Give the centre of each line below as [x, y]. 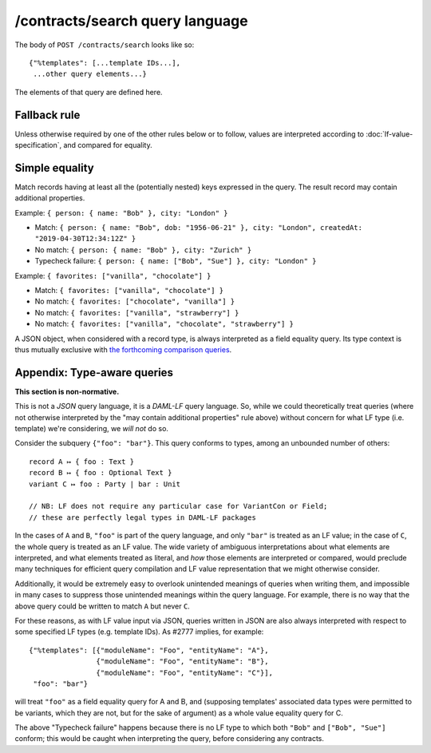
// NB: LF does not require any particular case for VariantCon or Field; [178, 506]
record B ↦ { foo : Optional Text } [101, 473]
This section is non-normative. [67, 391]
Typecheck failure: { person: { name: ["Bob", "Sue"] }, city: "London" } [176, 261]
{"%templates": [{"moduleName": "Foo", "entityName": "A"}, [149, 650]
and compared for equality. [108, 145]
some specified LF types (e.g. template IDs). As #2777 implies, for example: [139, 632]
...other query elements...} [90, 74]
